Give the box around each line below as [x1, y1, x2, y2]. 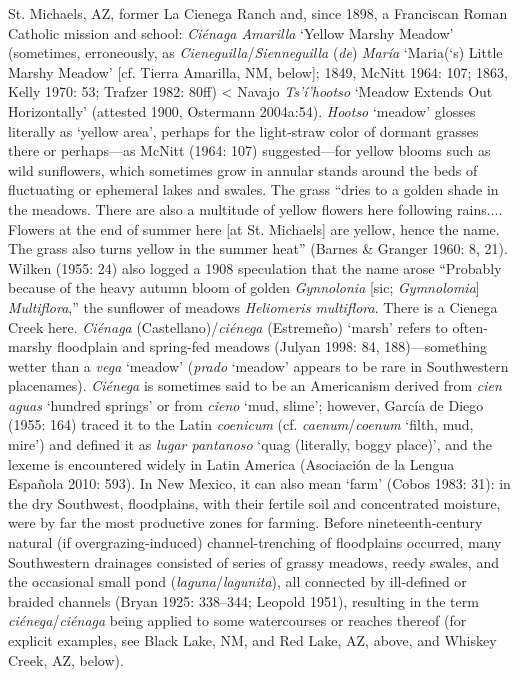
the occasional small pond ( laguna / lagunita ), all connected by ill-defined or [8, 571, 467, 592]
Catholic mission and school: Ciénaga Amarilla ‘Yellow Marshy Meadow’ [8, 22, 454, 43]
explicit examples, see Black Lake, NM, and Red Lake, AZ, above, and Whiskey [8, 630, 497, 650]
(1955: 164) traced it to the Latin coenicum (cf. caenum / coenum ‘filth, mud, [8, 414, 474, 435]
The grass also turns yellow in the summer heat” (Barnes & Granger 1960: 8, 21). [8, 238, 508, 259]
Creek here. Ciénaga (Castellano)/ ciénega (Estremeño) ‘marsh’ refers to [8, 316, 448, 337]
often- [452, 316, 488, 337]
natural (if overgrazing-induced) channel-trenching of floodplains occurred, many [8, 532, 502, 553]
